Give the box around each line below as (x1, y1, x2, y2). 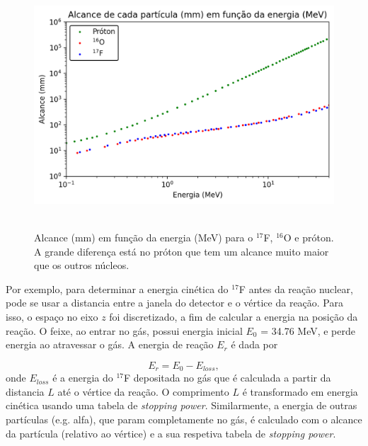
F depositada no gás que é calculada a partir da (123, 370, 331, 385)
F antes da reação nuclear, (238, 281, 353, 296)
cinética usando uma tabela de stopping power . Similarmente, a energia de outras (6, 398, 357, 413)
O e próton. (283, 230, 334, 245)
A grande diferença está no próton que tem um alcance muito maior (34, 244, 329, 258)
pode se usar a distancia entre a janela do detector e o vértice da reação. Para (6, 295, 343, 310)
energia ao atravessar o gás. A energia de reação (6, 337, 214, 352)
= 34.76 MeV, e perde (260, 323, 356, 338)
